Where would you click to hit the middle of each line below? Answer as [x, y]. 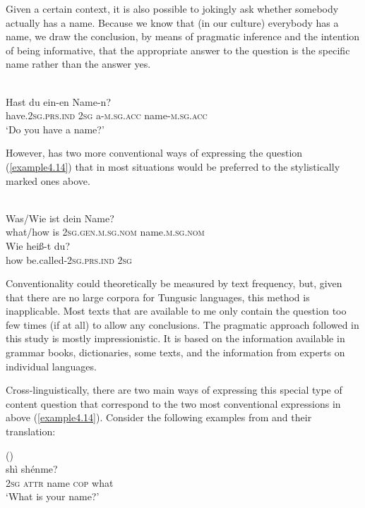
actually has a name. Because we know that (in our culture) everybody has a [172, 22]
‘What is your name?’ [53, 496]
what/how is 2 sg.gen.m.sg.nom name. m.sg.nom [105, 232]
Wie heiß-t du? [38, 245]
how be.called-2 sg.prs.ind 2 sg [69, 259]
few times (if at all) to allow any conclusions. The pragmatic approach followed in [182, 324]
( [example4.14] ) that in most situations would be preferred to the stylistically [173, 166]
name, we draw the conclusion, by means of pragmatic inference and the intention [183, 36]
